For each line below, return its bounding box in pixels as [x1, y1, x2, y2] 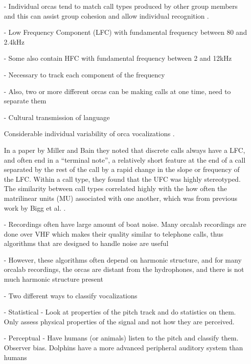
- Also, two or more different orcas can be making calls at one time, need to [4, 86, 231, 96]
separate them [4, 96, 46, 106]
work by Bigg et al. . [4, 202, 66, 213]
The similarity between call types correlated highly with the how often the [4, 183, 227, 194]
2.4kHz [4, 36, 24, 47]
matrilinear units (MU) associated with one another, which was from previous [4, 193, 237, 203]
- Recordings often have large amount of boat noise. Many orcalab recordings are [4, 219, 247, 229]
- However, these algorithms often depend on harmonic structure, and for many [4, 254, 242, 265]
